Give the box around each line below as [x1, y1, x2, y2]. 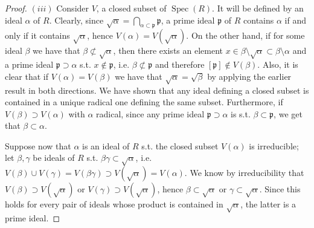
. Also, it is [257, 58, 298, 71]
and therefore [155, 58, 205, 71]
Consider [56, 2, 89, 14]
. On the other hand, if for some [186, 29, 305, 42]
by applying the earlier [207, 70, 292, 82]
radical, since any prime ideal [96, 107, 205, 120]
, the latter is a [240, 198, 296, 210]
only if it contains [5, 29, 70, 42]
